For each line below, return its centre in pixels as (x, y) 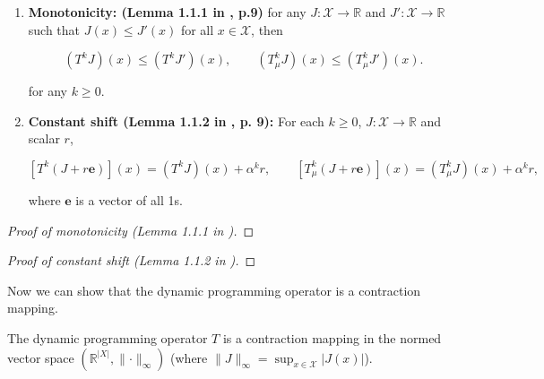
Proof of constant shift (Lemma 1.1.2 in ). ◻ (132, 260)
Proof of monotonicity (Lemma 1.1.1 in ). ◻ (131, 230)
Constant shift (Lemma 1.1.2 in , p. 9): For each (176, 121)
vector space (41, 357)
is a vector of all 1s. (129, 199)
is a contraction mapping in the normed (332, 337)
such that (54, 29)
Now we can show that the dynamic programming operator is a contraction (214, 290)
